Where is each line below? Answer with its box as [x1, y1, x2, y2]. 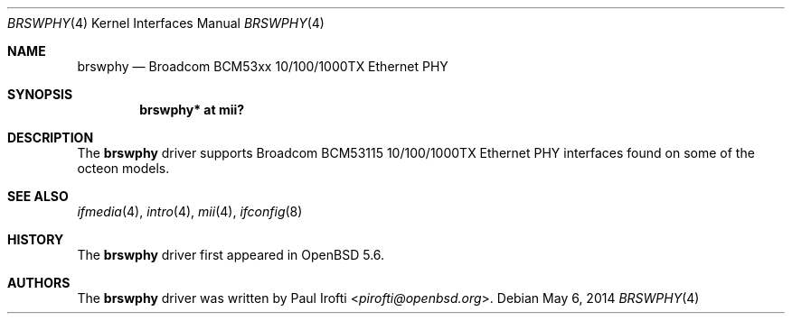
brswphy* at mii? [139, 102, 245, 117]
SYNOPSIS [7, 87, 73, 102]
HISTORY [7, 232, 64, 247]
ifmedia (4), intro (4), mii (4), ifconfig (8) [77, 204, 303, 219]
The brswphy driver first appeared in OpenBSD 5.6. [77, 247, 385, 262]
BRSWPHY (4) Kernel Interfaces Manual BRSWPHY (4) [7, 15, 325, 31]
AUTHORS [7, 275, 71, 290]
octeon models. [77, 160, 170, 176]
